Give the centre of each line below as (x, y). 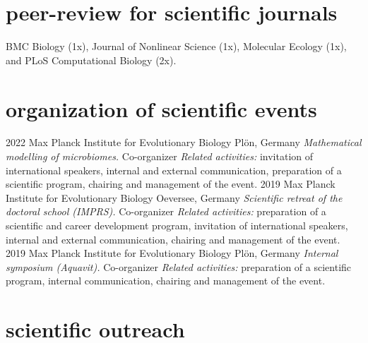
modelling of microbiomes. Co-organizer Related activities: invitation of (160, 156)
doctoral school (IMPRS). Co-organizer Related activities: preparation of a (166, 211)
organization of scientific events (161, 108)
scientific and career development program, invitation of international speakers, (177, 225)
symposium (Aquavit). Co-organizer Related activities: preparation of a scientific (179, 266)
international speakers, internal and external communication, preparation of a (174, 170)
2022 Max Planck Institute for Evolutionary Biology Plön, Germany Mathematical (184, 142)
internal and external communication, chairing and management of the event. (173, 239)
